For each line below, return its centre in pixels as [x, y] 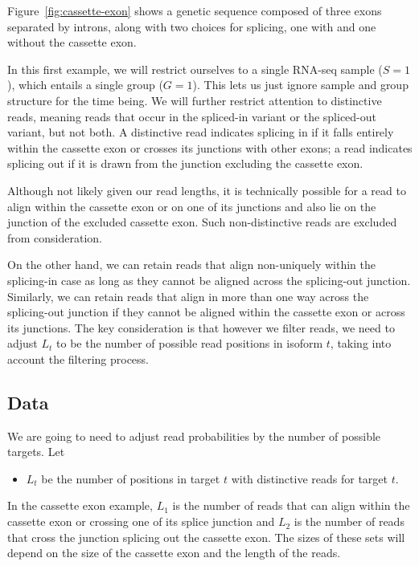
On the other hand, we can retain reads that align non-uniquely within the [191, 265]
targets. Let [36, 452]
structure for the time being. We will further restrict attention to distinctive [195, 100]
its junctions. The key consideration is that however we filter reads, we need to [201, 327]
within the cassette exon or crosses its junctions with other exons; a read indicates [210, 147]
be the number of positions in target [131, 478]
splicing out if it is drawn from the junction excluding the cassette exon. [185, 163]
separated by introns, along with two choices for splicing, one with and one [192, 26]
